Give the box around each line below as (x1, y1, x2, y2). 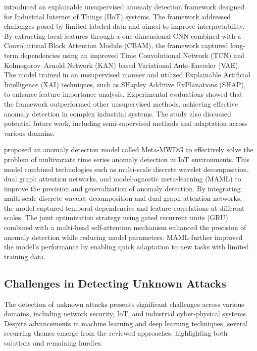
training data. (4, 251, 46, 261)
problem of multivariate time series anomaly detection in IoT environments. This (4, 154, 250, 164)
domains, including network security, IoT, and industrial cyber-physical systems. (4, 308, 248, 319)
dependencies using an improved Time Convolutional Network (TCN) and (20, 50, 245, 60)
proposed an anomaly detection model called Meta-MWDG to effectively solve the (4, 144, 254, 155)
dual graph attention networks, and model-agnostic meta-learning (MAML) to (4, 174, 241, 184)
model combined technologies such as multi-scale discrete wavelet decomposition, (4, 164, 249, 174)
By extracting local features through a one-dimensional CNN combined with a (4, 30, 241, 41)
